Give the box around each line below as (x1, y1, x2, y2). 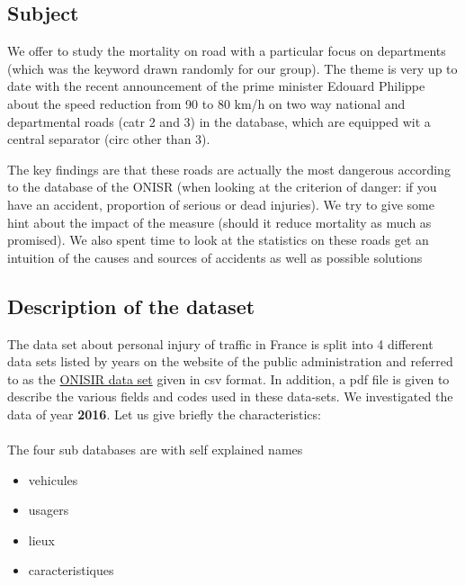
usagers (28, 500, 69, 519)
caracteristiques (28, 561, 114, 580)
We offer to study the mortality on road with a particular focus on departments (7, 41, 446, 60)
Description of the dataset (7, 292, 255, 319)
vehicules (28, 470, 78, 489)
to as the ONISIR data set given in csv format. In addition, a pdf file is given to (7, 369, 450, 388)
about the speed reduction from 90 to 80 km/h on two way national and (7, 94, 406, 112)
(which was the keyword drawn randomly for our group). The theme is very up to (7, 58, 458, 77)
